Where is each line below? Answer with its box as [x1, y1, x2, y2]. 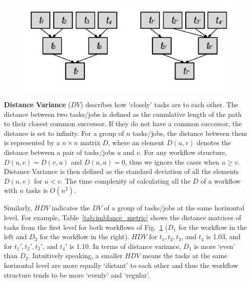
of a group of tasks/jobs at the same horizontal [104, 203, 245, 213]
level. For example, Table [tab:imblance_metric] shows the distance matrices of [4, 212, 241, 222]
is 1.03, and [206, 231, 241, 242]
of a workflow [200, 175, 241, 186]
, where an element [108, 137, 165, 148]
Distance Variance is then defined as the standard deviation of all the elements [4, 166, 239, 176]
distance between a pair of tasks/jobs [4, 147, 115, 157]
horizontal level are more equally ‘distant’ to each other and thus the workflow [4, 260, 238, 270]
